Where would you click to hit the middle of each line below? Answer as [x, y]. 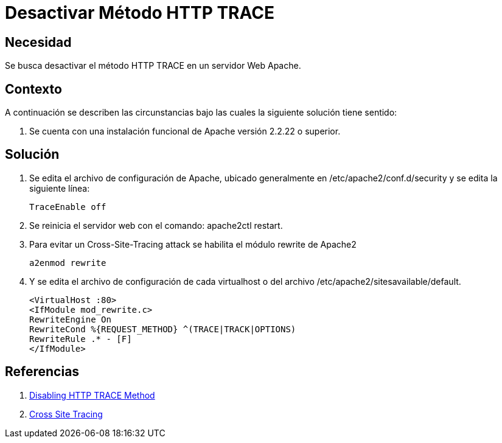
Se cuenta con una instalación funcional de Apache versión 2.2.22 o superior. [185, 131]
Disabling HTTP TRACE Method [92, 395]
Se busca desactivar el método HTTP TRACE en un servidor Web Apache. [153, 66]
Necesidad [38, 42]
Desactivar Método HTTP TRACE [140, 13]
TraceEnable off [68, 207]
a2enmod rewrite [68, 263]
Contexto [33, 89]
